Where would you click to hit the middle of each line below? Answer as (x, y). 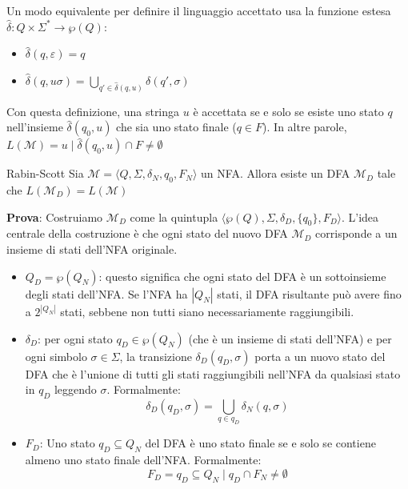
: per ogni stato (75, 338)
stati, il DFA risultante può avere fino (309, 293)
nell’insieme (35, 127)
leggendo (75, 389)
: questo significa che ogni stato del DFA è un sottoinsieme (242, 276)
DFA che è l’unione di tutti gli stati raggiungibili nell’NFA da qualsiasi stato (213, 373)
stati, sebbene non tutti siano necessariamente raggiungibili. (207, 312)
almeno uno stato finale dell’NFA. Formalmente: (143, 460)
